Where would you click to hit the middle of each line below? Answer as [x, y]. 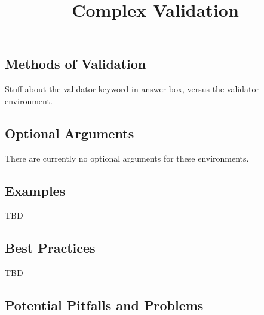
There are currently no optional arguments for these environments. [127, 158]
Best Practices [50, 248]
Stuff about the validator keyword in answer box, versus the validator [132, 89]
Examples [35, 190]
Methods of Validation [76, 64]
